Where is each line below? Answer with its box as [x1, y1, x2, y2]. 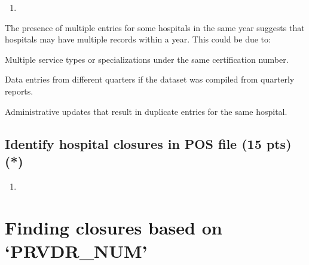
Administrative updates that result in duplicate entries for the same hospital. [5, 105, 287, 117]
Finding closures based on [5, 215, 222, 239]
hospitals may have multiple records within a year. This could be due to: [5, 33, 271, 45]
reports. [5, 84, 33, 97]
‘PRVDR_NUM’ [5, 238, 148, 263]
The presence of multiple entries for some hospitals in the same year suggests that [5, 21, 305, 33]
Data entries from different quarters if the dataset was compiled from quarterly [5, 73, 295, 86]
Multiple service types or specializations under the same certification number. [5, 53, 289, 65]
